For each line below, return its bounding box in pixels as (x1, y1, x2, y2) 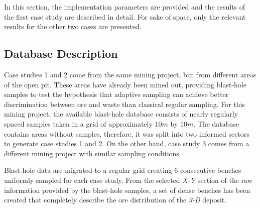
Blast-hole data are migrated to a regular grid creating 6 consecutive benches (4, 165, 241, 175)
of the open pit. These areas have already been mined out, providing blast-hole (4, 79, 246, 89)
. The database (193, 118, 239, 129)
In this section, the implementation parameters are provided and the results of (4, 2, 245, 12)
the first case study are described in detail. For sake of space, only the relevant (4, 11, 246, 22)
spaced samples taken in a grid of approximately (4, 118, 153, 129)
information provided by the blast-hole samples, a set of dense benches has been (4, 184, 250, 195)
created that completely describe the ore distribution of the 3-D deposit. (4, 194, 227, 205)
